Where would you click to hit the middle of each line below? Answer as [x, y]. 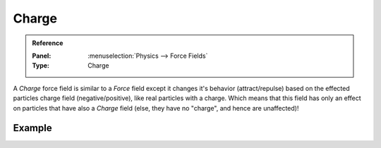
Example [32, 128]
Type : [41, 66]
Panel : [42, 56]
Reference [48, 43]
